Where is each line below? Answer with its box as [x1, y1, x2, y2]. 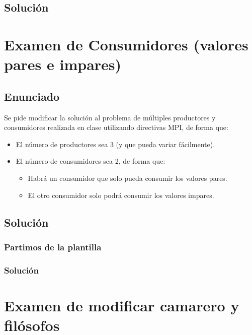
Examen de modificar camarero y [4, 295, 239, 315]
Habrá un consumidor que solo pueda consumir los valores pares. [28, 172, 227, 183]
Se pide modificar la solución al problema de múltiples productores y [4, 112, 216, 122]
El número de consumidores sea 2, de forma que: [16, 156, 165, 166]
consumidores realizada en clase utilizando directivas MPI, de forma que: [4, 122, 228, 132]
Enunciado [4, 88, 60, 104]
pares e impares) [4, 54, 122, 75]
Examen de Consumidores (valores [4, 34, 248, 54]
